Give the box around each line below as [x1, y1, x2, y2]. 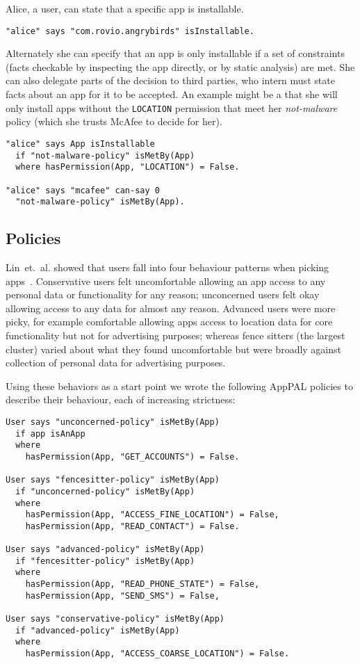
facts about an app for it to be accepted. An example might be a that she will [6, 87, 338, 102]
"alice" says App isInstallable [6, 138, 155, 149]
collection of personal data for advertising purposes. [6, 355, 226, 370]
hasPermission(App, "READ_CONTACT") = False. [25, 521, 240, 531]
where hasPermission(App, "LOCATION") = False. [15, 162, 240, 172]
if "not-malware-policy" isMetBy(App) [15, 150, 195, 161]
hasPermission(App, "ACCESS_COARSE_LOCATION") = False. [25, 649, 290, 659]
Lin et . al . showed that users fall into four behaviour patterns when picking [6, 260, 329, 275]
